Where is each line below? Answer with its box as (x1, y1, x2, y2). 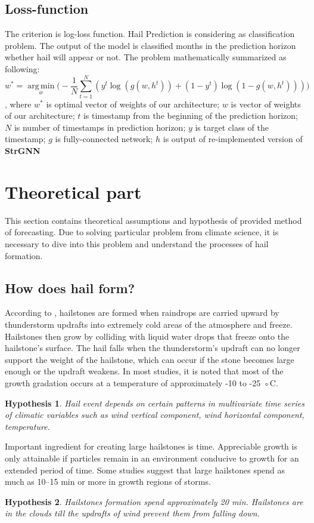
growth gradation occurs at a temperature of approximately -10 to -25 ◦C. (5, 376, 278, 389)
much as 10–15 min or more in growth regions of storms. (5, 475, 211, 488)
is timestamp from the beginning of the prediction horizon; (83, 109, 298, 122)
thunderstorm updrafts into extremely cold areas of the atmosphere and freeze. (5, 318, 293, 330)
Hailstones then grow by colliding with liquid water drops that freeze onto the (5, 330, 290, 342)
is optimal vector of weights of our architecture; (46, 97, 220, 110)
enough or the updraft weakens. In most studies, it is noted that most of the (5, 365, 284, 377)
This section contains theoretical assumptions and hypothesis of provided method (5, 214, 302, 226)
